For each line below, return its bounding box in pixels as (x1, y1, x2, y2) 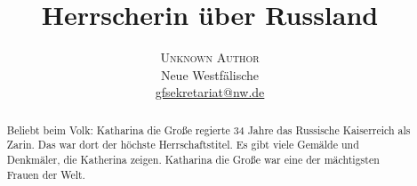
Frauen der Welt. (6, 166, 85, 182)
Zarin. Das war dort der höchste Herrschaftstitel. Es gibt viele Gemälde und (6, 137, 359, 152)
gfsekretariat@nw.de (155, 83, 265, 101)
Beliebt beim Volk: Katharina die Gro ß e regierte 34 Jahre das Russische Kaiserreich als (6, 122, 411, 137)
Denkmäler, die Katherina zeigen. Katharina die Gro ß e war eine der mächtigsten (6, 152, 380, 167)
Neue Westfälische (160, 65, 260, 84)
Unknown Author (160, 48, 260, 67)
